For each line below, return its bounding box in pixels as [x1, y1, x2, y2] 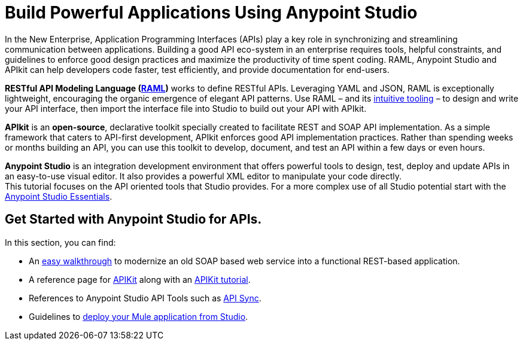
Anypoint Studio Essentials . [5, 191, 112, 201]
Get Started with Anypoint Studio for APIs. [5, 212, 262, 227]
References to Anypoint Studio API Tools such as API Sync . [29, 292, 261, 303]
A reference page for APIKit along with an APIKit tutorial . [29, 274, 251, 285]
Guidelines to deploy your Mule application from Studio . [29, 311, 248, 322]
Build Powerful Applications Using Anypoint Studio [5, 2, 418, 23]
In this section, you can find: [5, 237, 116, 248]
